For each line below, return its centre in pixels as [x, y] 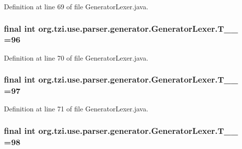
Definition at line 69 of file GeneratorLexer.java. [76, 6]
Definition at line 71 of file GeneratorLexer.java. [76, 109]
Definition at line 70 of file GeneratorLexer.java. [76, 57]
